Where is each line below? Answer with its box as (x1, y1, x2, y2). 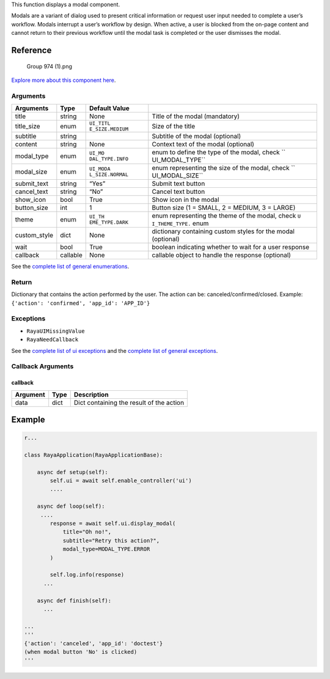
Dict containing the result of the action (73, 398, 185, 407)
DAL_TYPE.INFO (89, 156, 128, 162)
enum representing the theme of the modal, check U (152, 212, 301, 220)
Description (73, 390, 109, 399)
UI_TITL (89, 120, 111, 127)
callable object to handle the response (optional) (152, 251, 291, 259)
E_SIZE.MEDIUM (89, 126, 128, 133)
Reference (11, 45, 52, 55)
